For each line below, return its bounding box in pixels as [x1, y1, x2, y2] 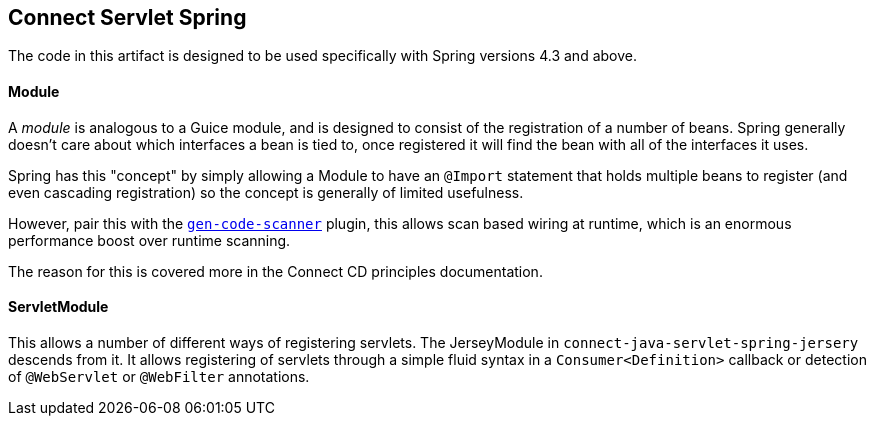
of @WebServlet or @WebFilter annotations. [8, 367, 310, 385]
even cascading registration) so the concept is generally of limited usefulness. [8, 183, 524, 201]
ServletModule [8, 298, 109, 316]
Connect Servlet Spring [8, 5, 247, 30]
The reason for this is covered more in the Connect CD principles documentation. [8, 262, 543, 280]
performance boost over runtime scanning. [8, 231, 291, 249]
